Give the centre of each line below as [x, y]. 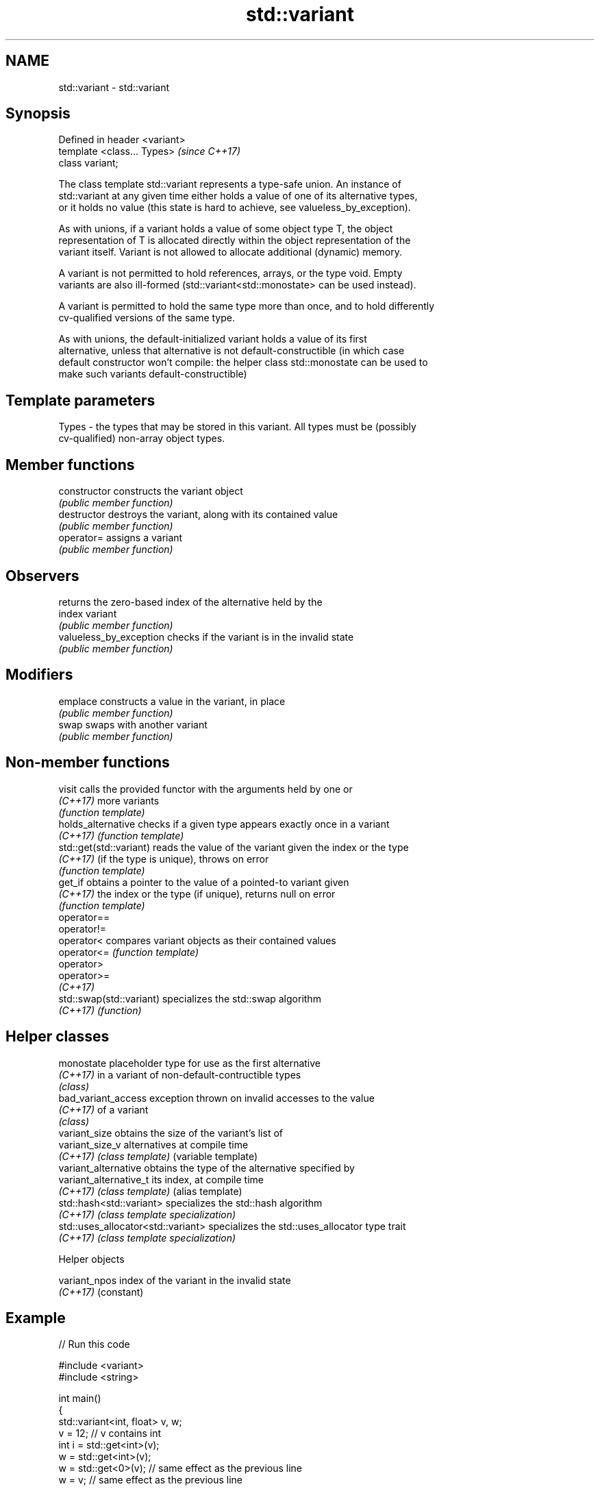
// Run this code [94, 1344]
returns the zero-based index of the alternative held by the [190, 602]
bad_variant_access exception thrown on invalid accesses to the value [216, 1098]
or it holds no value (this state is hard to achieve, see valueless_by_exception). [235, 208]
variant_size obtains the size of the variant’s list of [171, 1133]
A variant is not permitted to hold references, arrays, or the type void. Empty [230, 273]
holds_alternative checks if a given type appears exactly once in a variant [224, 824]
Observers [42, 576]
